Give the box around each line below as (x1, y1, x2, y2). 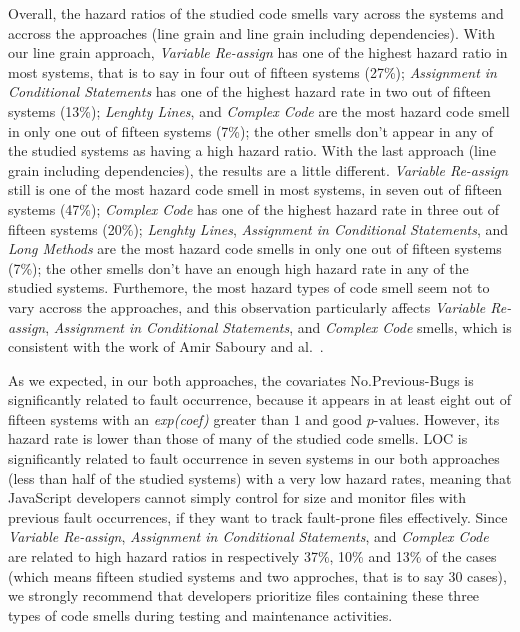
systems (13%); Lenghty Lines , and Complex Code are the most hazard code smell (8, 100, 510, 121)
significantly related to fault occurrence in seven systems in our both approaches (8, 448, 500, 469)
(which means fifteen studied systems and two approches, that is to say (8, 565, 444, 586)
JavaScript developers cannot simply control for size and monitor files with (8, 487, 467, 508)
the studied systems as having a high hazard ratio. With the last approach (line (8, 140, 496, 161)
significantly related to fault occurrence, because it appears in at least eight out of (8, 389, 511, 410)
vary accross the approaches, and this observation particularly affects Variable (8, 296, 486, 317)
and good (305, 408, 363, 429)
